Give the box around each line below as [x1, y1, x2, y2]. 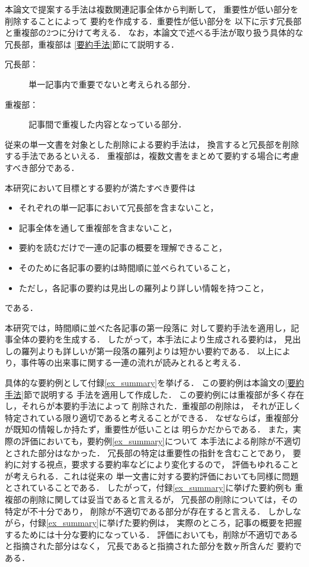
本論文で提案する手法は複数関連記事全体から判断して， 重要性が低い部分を [5, 3, 299, 15]
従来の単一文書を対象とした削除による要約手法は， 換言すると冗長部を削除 [5, 138, 299, 150]
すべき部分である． [5, 161, 79, 173]
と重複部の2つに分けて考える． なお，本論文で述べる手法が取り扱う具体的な [5, 26, 304, 39]
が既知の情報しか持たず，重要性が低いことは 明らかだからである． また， [5, 423, 293, 435]
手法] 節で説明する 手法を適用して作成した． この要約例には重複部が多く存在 [5, 388, 304, 400]
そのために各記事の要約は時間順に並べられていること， [18, 261, 235, 273]
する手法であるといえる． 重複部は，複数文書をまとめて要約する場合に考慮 [5, 149, 299, 162]
